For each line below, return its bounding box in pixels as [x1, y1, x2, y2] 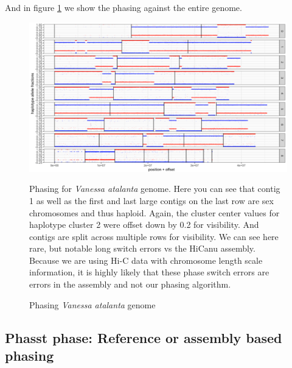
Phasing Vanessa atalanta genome [29, 298, 156, 311]
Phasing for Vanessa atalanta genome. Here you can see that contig [29, 182, 280, 195]
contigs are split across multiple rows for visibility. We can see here [29, 230, 279, 242]
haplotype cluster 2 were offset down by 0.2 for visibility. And [29, 218, 259, 231]
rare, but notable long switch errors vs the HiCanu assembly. [29, 242, 255, 255]
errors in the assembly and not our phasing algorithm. [29, 278, 231, 291]
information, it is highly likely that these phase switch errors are [29, 266, 269, 278]
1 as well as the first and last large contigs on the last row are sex [29, 194, 274, 207]
